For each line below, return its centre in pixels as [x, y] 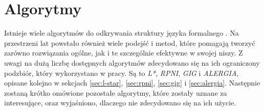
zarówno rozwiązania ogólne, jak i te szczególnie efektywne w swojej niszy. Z [124, 53]
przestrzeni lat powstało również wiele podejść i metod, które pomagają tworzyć [130, 43]
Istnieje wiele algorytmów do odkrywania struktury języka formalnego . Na [122, 33]
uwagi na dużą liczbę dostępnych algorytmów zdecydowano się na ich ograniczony [132, 62]
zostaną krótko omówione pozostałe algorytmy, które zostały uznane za [116, 92]
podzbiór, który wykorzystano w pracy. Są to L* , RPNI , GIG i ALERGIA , [122, 73]
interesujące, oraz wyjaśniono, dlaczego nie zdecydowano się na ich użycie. [120, 103]
